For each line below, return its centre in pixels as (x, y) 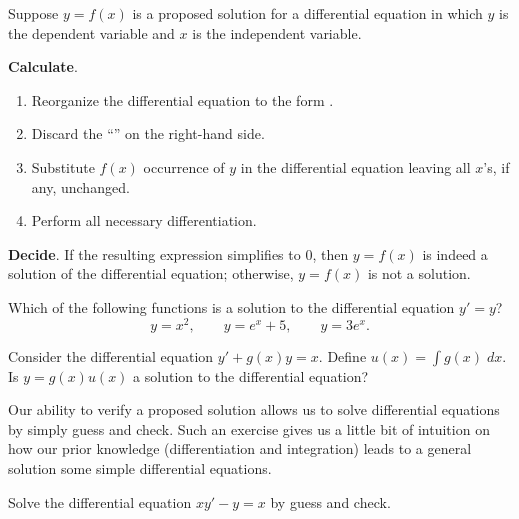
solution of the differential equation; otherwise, (151, 273)
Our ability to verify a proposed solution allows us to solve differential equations (254, 409)
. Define (342, 355)
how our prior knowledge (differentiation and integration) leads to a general (240, 448)
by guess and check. (330, 501)
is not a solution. (419, 273)
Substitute (63, 166)
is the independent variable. (277, 32)
